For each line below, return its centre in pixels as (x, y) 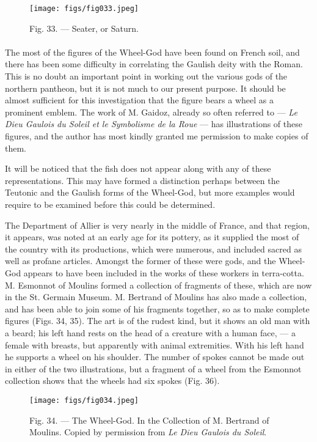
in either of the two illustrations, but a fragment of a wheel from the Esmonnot (153, 368)
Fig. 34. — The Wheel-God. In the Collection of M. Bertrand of (149, 420)
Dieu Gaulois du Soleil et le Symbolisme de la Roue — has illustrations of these (154, 124)
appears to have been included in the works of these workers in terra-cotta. (164, 272)
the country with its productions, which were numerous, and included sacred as (153, 249)
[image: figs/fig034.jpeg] (84, 400)
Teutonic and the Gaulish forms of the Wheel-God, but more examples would (150, 192)
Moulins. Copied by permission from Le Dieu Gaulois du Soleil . (148, 432)
